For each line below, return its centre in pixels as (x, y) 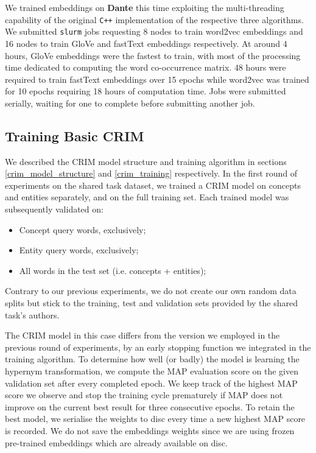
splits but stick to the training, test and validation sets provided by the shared (151, 303)
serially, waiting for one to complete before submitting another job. (130, 103)
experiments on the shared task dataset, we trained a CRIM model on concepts (153, 185)
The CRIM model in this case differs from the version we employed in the (142, 335)
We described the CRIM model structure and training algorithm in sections (146, 161)
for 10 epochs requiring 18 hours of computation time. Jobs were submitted (146, 91)
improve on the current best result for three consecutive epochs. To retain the (150, 406)
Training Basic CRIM (75, 135)
